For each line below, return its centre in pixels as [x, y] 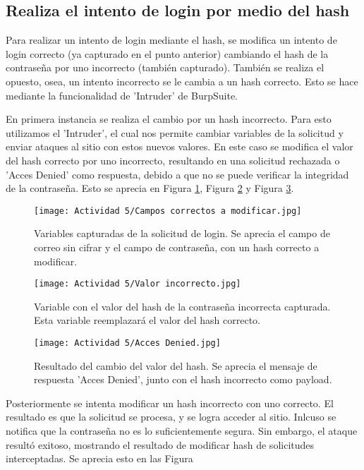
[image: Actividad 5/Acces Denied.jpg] [127, 343]
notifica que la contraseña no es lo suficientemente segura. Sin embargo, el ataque [182, 431]
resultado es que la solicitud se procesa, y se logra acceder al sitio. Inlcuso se [171, 417]
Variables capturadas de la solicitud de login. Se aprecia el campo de [182, 233]
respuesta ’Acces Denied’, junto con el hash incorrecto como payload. [183, 379]
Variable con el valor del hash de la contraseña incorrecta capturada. [182, 306]
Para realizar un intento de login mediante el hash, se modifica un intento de [171, 40]
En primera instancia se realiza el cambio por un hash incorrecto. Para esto [169, 119]
